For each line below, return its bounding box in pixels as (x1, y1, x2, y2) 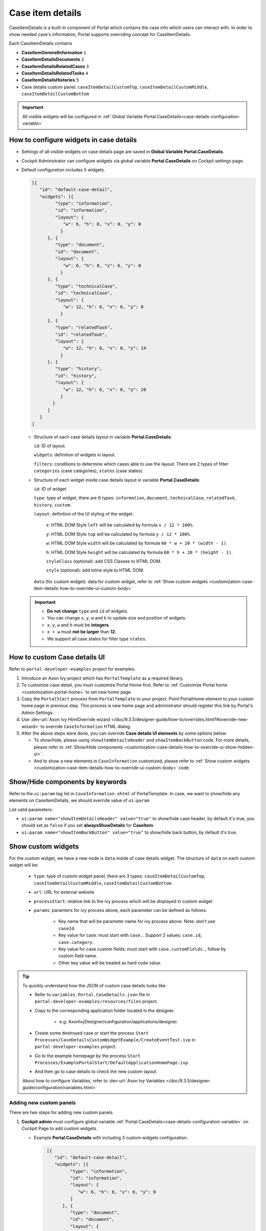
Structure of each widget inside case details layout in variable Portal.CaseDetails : (33, 477, 200, 483)
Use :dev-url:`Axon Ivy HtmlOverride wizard (21, 716, 110, 722)
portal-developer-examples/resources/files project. (34, 999, 158, 1004)
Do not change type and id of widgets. (47, 608, 129, 614)
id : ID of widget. (33, 486, 67, 492)
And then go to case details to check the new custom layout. (34, 1069, 158, 1074)
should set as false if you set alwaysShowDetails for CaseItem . (21, 822, 155, 828)
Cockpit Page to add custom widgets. (21, 1126, 98, 1132)
